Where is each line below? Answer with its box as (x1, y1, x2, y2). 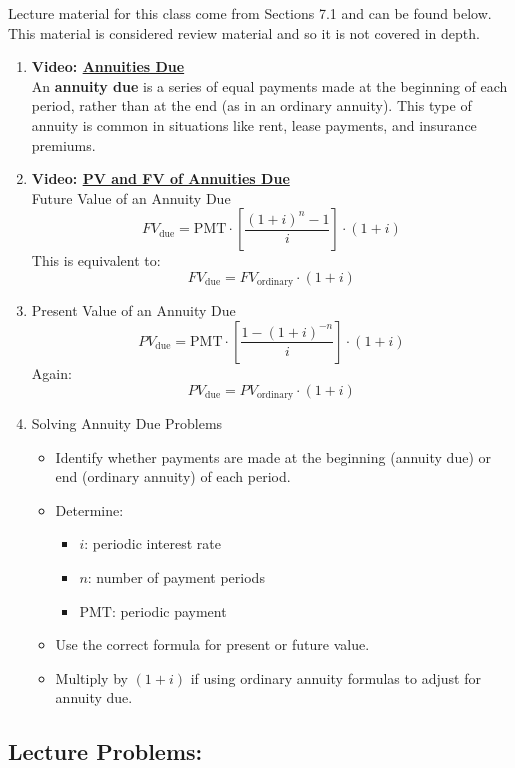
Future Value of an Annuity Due (31, 187, 231, 208)
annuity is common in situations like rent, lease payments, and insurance (31, 114, 477, 135)
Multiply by (55, 667, 128, 688)
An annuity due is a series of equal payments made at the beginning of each (31, 75, 508, 96)
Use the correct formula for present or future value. (55, 634, 370, 655)
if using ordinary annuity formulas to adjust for (190, 667, 481, 688)
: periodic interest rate (84, 533, 221, 554)
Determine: (55, 499, 124, 520)
